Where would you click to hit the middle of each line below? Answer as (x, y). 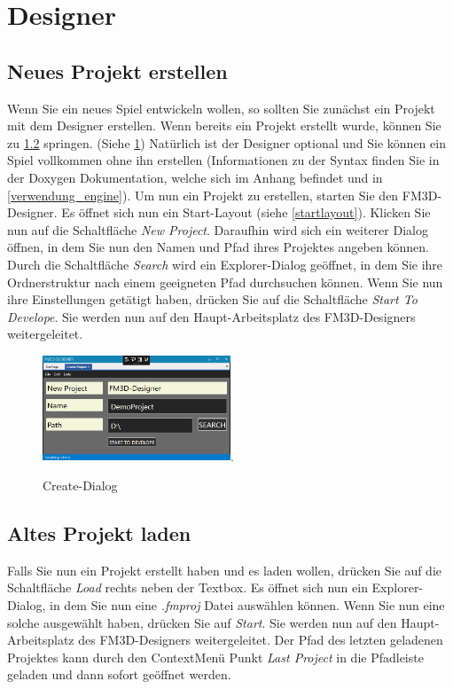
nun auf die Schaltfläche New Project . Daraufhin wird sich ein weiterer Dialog (218, 229)
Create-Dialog (80, 485)
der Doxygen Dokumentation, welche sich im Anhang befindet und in (195, 177)
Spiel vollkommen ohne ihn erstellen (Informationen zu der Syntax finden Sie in (223, 160)
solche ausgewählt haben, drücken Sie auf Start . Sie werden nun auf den (202, 622)
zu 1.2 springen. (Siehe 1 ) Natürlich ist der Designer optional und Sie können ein (226, 142)
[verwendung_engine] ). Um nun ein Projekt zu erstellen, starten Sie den (203, 195)
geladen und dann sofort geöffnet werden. (119, 674)
